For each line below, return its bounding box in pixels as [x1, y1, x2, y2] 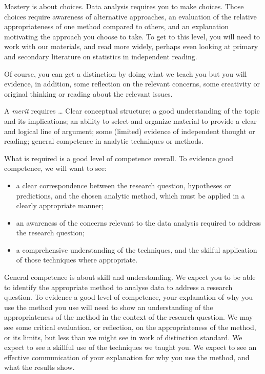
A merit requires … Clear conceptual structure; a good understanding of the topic [4, 105, 260, 116]
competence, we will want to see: [4, 163, 107, 173]
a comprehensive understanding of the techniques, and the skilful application [16, 244, 257, 255]
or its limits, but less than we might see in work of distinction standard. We [4, 332, 242, 342]
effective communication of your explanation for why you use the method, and [4, 351, 250, 362]
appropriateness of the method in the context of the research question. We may [4, 312, 253, 322]
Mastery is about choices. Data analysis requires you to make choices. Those [4, 1, 244, 11]
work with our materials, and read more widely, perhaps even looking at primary [4, 41, 258, 52]
